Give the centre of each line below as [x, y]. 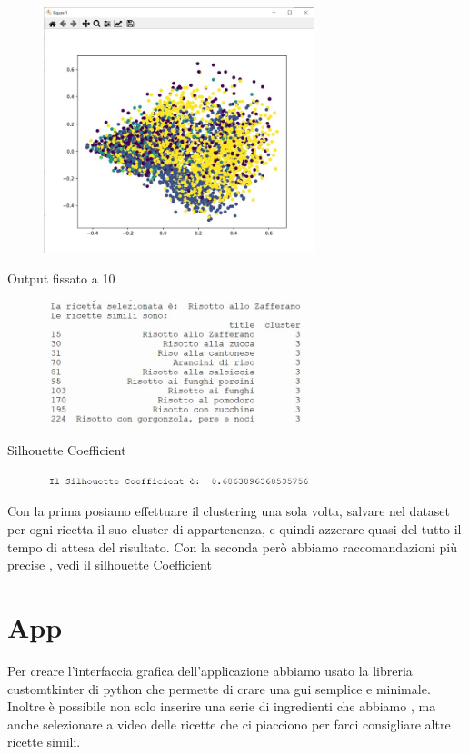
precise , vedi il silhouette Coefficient [110, 565]
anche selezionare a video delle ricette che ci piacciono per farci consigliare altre [229, 724]
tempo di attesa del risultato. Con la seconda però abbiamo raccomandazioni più [233, 546]
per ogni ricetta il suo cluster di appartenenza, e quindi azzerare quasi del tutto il [234, 529]
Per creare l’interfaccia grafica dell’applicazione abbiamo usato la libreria [210, 670]
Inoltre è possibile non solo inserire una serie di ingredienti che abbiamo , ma [222, 706]
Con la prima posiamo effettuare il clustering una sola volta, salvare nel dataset [229, 511]
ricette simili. [44, 742]
